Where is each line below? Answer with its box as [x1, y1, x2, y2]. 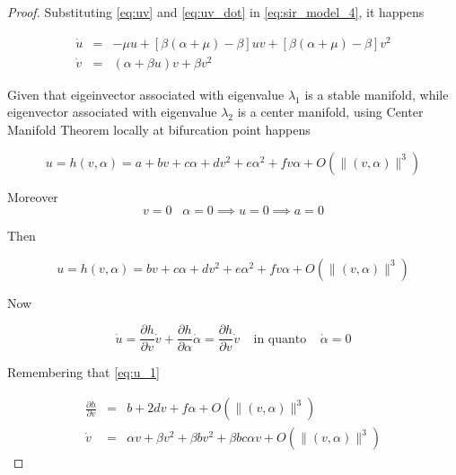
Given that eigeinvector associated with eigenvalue [7, 84, 285, 103]
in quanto [253, 332, 307, 346]
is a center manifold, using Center [237, 102, 424, 121]
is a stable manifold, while [304, 84, 449, 103]
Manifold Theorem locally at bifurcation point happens [7, 120, 311, 138]
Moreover [7, 187, 58, 206]
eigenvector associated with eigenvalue [7, 102, 217, 121]
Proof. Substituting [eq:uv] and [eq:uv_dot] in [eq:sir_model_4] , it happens [7, 3, 425, 21]
